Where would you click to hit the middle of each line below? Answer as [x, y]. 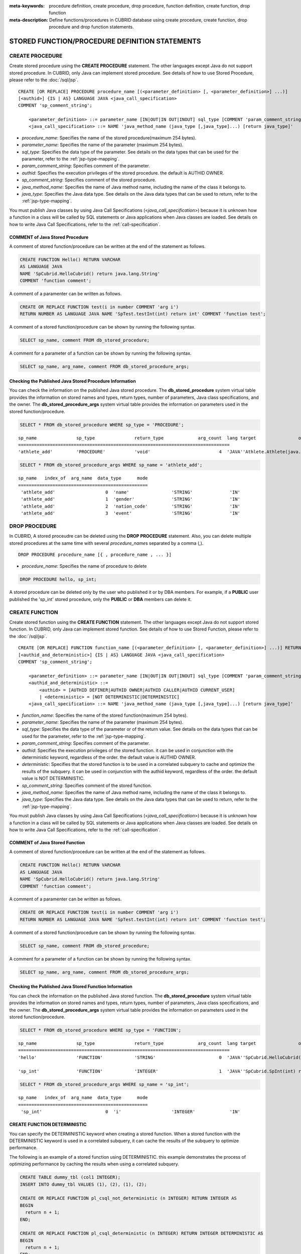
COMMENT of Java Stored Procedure [49, 237]
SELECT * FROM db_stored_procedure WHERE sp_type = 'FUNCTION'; [101, 1030]
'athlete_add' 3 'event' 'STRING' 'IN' [131, 513]
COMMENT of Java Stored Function [47, 842]
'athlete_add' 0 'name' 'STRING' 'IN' [131, 492]
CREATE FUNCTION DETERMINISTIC [48, 1125]
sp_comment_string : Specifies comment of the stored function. [87, 786]
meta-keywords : [27, 6]
